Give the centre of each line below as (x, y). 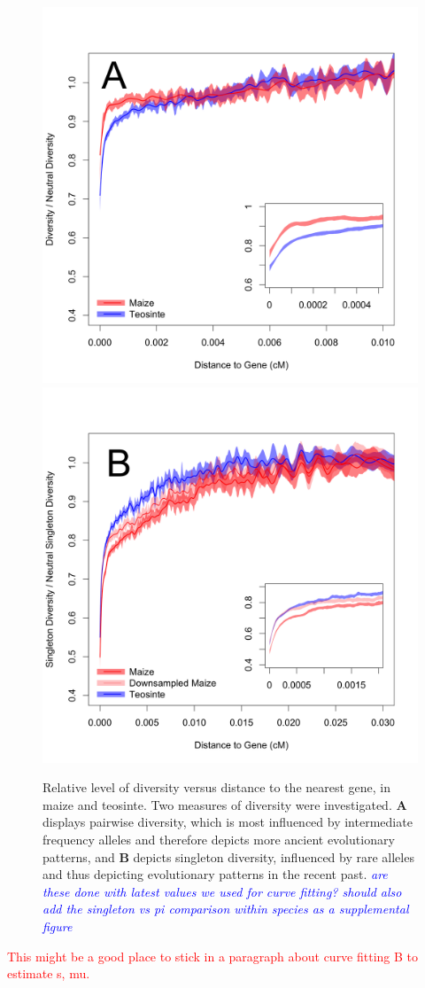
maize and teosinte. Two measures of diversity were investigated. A (225, 804)
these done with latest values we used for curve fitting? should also (222, 891)
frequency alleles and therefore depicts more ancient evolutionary (219, 839)
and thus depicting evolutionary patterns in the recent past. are (215, 874)
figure (58, 926)
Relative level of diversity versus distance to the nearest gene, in (217, 787)
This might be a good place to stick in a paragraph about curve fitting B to (213, 956)
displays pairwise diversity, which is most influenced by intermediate (228, 822)
